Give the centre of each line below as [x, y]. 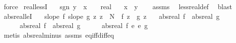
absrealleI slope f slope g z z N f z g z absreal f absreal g [111, 16]
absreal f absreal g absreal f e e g [84, 25]
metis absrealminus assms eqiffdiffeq [59, 35]
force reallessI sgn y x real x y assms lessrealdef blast [118, 6]
